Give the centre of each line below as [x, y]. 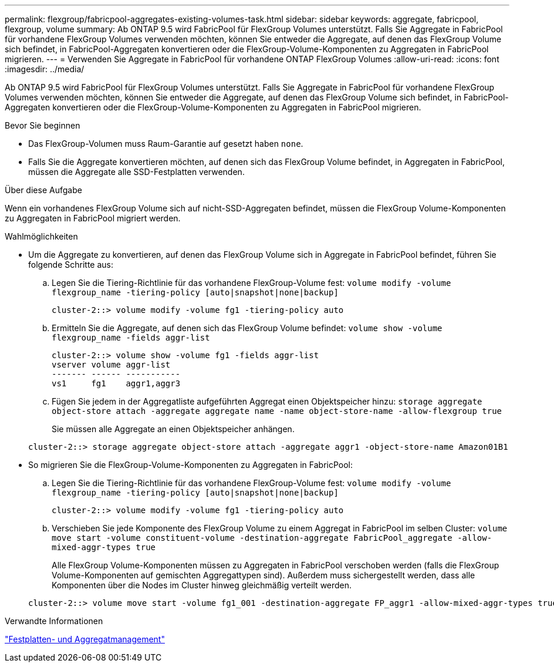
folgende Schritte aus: [71, 265]
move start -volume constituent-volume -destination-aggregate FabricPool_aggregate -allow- [272, 538]
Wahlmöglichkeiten [41, 236]
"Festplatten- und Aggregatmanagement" [85, 639]
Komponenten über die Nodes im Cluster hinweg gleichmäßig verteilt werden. [202, 585]
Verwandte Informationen [54, 621]
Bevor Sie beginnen [43, 125]
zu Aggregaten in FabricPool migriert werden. [93, 218]
